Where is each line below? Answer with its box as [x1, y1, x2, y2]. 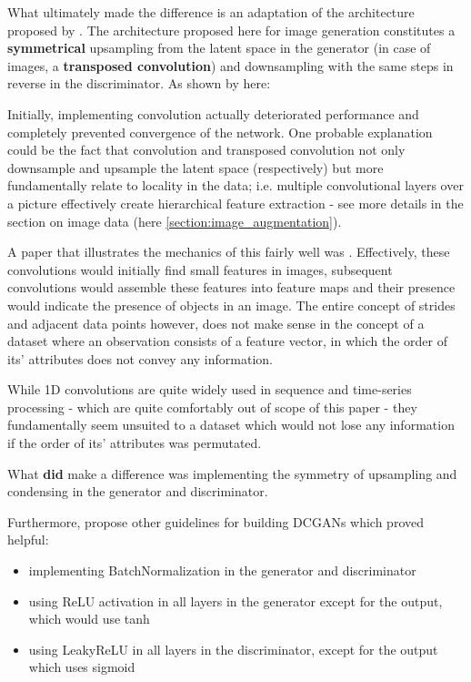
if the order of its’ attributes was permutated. [7, 433, 262, 453]
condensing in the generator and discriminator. [7, 482, 268, 501]
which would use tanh [28, 609, 150, 628]
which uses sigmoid [28, 657, 135, 677]
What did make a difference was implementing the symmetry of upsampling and [7, 463, 457, 483]
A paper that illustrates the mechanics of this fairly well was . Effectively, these [7, 242, 450, 261]
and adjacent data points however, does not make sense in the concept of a [7, 313, 425, 332]
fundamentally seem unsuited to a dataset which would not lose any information [7, 415, 455, 434]
